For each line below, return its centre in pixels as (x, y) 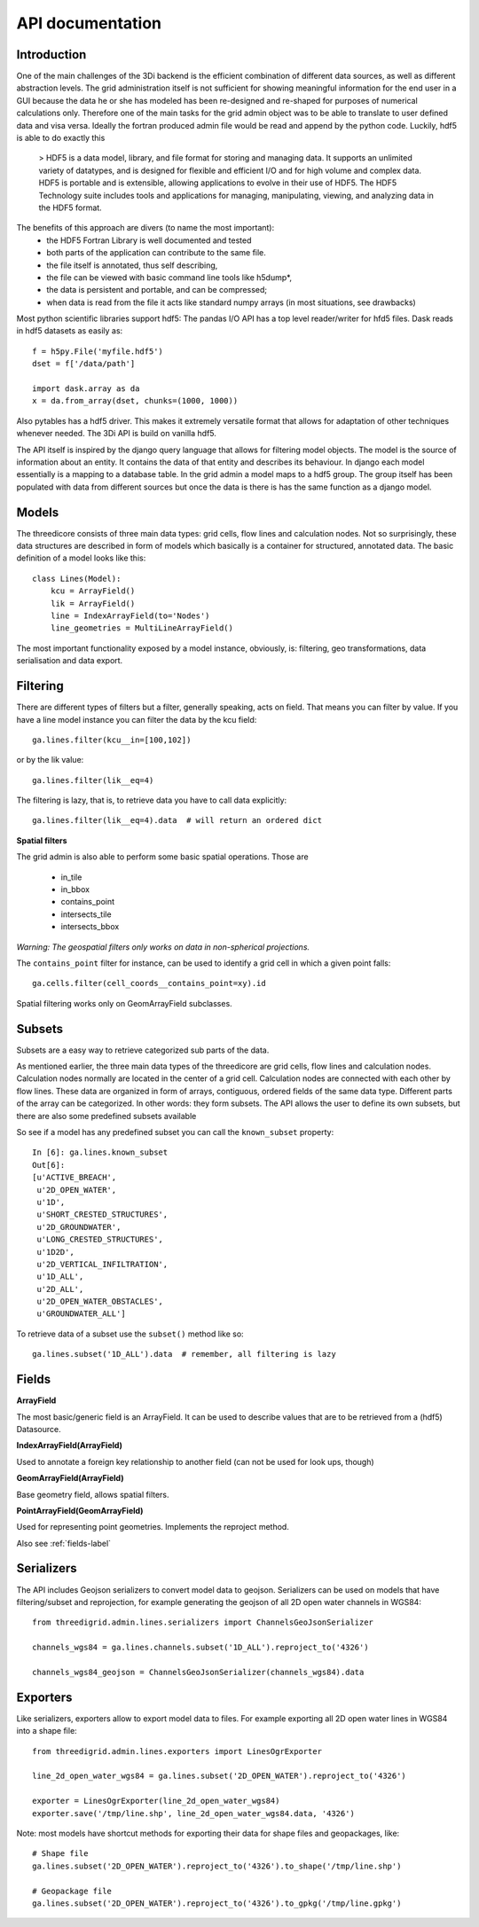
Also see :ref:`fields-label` (63, 1543)
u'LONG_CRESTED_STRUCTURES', (100, 1240)
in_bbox (75, 889)
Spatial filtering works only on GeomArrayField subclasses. (124, 1003)
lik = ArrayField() (93, 603)
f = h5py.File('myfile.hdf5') (98, 351)
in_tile (71, 877)
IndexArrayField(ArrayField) (70, 1445)
